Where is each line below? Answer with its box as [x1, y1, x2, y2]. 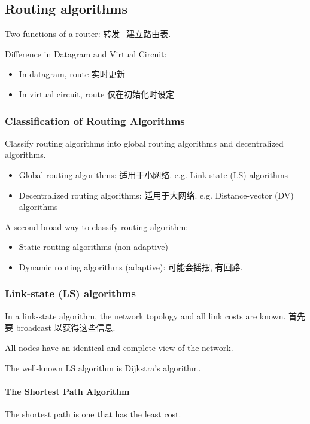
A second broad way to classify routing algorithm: [5, 220, 189, 233]
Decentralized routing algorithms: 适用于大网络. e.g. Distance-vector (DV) [19, 188, 294, 201]
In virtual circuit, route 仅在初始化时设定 [19, 87, 174, 100]
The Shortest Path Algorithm [5, 385, 130, 397]
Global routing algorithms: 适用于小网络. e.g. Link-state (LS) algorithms [19, 168, 288, 181]
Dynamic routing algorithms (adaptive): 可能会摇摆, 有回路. [19, 260, 243, 273]
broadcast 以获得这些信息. [16, 321, 116, 334]
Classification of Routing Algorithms [5, 113, 185, 128]
